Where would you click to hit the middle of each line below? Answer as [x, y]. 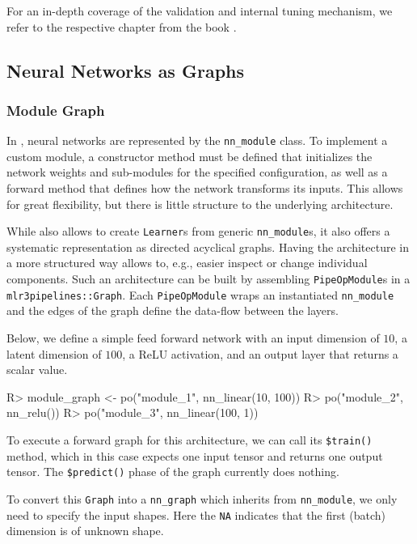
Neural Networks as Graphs [125, 70]
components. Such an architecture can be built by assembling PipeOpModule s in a [208, 279]
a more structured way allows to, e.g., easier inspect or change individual [187, 263]
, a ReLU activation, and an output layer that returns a [260, 353]
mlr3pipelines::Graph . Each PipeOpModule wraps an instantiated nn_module [200, 294]
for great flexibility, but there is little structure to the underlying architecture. [200, 204]
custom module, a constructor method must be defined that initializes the [190, 156]
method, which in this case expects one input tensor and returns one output [195, 455]
